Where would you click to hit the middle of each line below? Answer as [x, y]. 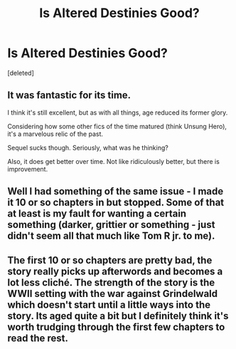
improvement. [28, 169]
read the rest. [38, 338]
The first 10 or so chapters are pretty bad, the [110, 260]
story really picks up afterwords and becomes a [115, 271]
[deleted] [21, 73]
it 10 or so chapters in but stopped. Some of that [116, 203]
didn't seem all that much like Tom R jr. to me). [111, 236]
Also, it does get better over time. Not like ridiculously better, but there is [114, 161]
